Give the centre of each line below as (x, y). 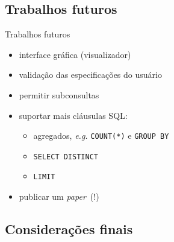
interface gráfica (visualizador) (75, 54)
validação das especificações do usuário (90, 75)
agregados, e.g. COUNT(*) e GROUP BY (101, 135)
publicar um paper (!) (59, 196)
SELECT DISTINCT (66, 157)
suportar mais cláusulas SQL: (73, 115)
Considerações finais (69, 229)
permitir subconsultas (59, 94)
